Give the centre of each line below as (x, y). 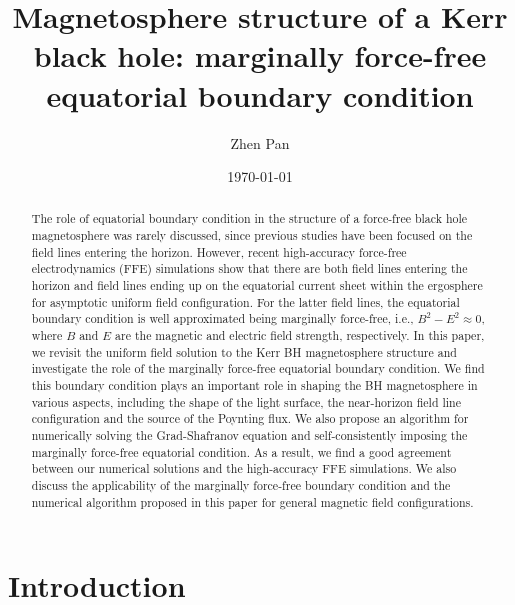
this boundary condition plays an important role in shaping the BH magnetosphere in (254, 385)
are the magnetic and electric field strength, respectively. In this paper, (300, 335)
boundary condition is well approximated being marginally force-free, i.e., (222, 318)
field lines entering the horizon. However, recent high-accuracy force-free (219, 251)
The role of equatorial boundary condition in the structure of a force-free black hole (249, 218)
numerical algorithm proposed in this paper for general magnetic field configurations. (252, 501)
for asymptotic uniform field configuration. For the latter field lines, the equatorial (245, 301)
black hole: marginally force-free (260, 55)
